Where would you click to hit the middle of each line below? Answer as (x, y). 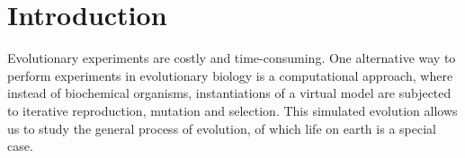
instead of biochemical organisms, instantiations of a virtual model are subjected (229, 93)
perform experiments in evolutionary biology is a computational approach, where (230, 75)
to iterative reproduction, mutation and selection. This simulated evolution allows (232, 110)
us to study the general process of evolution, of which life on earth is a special (222, 128)
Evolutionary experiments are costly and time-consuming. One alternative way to (232, 58)
